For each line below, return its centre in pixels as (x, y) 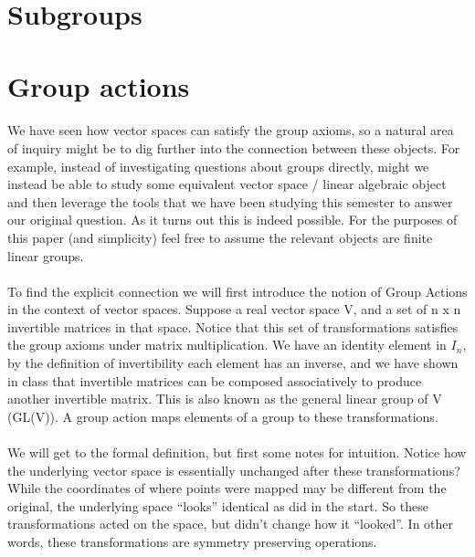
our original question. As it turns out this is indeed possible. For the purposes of (232, 220)
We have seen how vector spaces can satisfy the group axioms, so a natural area (231, 130)
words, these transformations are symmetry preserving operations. (192, 541)
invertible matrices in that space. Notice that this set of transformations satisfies (233, 326)
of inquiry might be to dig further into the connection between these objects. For (234, 147)
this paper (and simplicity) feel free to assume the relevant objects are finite (220, 237)
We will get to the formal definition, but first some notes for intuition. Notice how (237, 452)
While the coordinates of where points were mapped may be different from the (227, 488)
